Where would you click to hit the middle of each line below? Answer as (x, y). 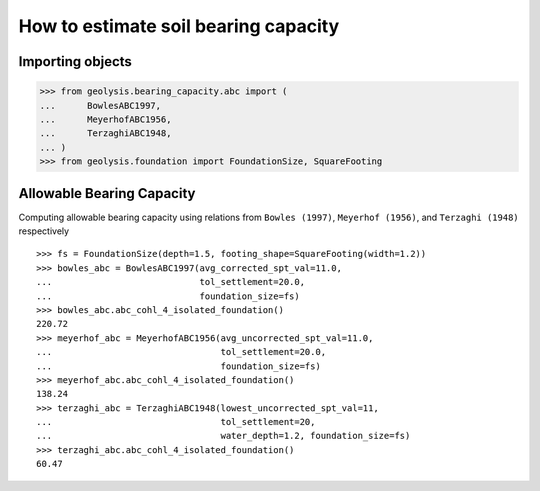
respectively (44, 231)
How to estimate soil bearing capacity (179, 26)
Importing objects (75, 61)
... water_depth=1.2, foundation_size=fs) (223, 436)
